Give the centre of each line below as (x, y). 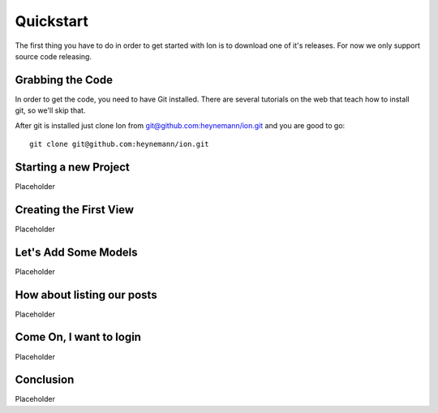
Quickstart (52, 21)
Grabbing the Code (64, 80)
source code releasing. (54, 56)
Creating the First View (74, 210)
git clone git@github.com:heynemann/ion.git (120, 144)
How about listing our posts (86, 295)
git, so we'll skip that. (50, 110)
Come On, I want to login (78, 337)
